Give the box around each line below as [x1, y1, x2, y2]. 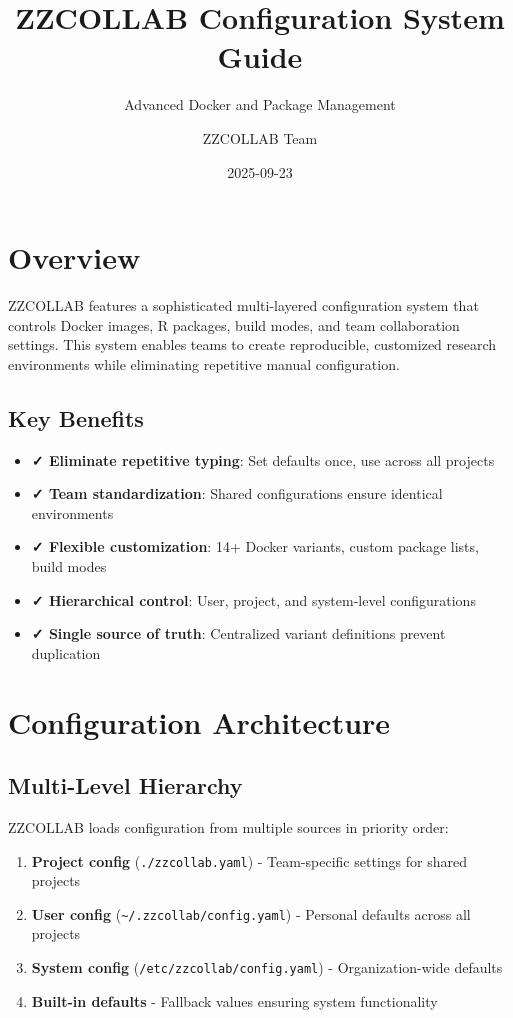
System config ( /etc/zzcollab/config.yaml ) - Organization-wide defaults [31, 957, 503, 978]
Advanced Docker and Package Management [124, 94, 396, 115]
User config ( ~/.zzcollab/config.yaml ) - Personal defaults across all [31, 903, 471, 924]
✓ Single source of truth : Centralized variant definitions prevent [31, 623, 446, 644]
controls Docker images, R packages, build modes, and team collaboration [8, 314, 460, 335]
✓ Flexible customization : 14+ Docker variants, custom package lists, [31, 536, 479, 557]
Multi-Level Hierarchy [8, 770, 243, 801]
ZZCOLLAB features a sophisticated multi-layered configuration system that [8, 295, 479, 316]
